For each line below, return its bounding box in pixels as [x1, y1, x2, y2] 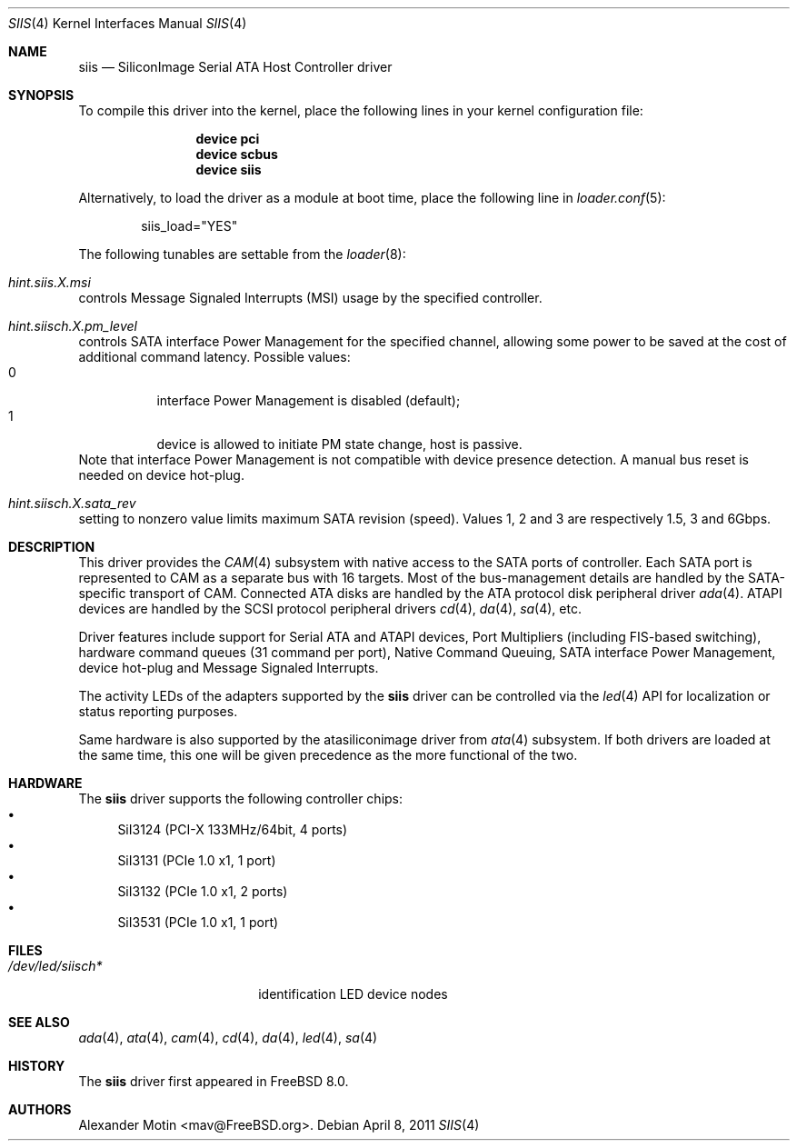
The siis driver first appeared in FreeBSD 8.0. [78, 1073, 349, 1089]
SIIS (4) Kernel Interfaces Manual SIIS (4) [8, 15, 247, 31]
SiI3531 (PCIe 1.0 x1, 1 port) [117, 914, 279, 930]
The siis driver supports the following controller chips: [78, 791, 403, 806]
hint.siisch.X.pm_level [8, 318, 137, 334]
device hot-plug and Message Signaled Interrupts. [78, 660, 379, 675]
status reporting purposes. [78, 704, 238, 719]
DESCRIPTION [8, 539, 95, 554]
